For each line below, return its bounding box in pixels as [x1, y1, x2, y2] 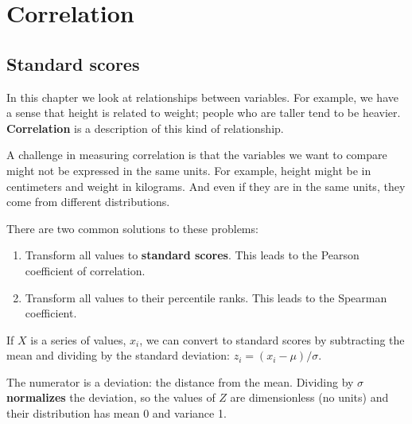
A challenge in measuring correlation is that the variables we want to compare [6, 146, 387, 163]
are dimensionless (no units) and [230, 389, 389, 406]
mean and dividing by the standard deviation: [6, 347, 230, 364]
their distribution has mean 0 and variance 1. [6, 405, 227, 422]
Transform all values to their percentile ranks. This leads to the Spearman [25, 289, 387, 305]
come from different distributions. [6, 193, 170, 210]
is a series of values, [30, 331, 126, 348]
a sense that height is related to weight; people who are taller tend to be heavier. [6, 104, 401, 121]
